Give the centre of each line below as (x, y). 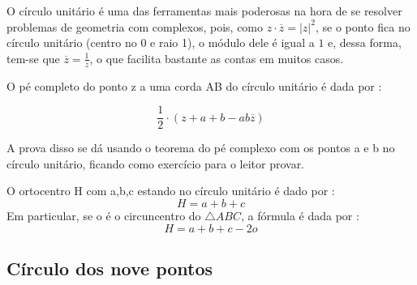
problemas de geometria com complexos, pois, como (135, 26)
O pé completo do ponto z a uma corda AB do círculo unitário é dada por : (194, 85)
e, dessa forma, (365, 43)
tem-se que (33, 58)
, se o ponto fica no (363, 26)
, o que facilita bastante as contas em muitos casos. (217, 58)
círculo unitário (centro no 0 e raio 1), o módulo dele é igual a (161, 43)
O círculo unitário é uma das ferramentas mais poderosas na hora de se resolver (204, 11)
